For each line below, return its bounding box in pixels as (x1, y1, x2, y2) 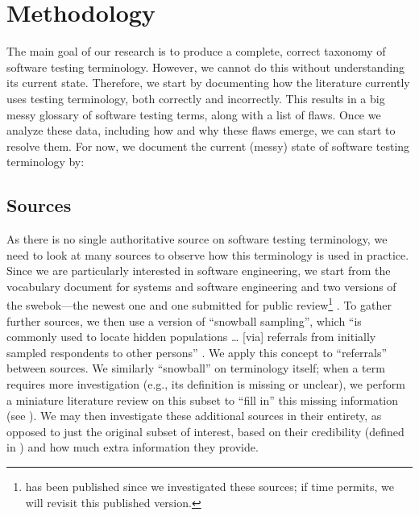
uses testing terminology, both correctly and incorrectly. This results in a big (6, 89, 385, 106)
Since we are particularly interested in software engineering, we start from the (6, 262, 391, 279)
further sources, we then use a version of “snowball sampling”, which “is (6, 312, 362, 329)
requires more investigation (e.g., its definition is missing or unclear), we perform (6, 376, 406, 393)
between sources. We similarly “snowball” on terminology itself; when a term (6, 360, 385, 377)
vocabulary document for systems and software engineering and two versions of (6, 277, 396, 294)
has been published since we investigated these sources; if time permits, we (25, 478, 394, 495)
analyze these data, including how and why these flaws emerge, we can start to (6, 122, 396, 139)
